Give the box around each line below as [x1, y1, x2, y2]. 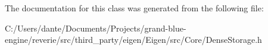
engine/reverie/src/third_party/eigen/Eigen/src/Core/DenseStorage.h [5, 33, 262, 46]
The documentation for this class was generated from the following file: [5, 2, 264, 14]
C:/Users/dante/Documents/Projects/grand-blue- [5, 21, 186, 34]
